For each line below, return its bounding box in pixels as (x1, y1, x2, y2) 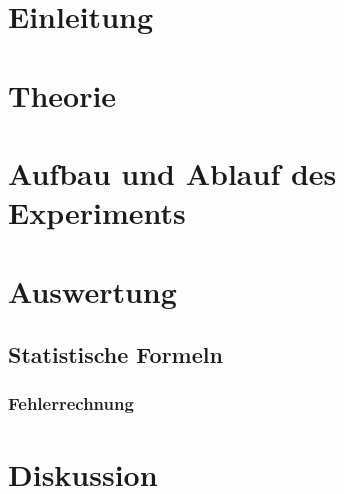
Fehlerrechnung (8, 391, 134, 416)
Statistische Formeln (8, 339, 223, 370)
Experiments (8, 192, 186, 233)
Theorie (8, 74, 117, 115)
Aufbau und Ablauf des (8, 152, 337, 193)
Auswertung (8, 270, 177, 311)
